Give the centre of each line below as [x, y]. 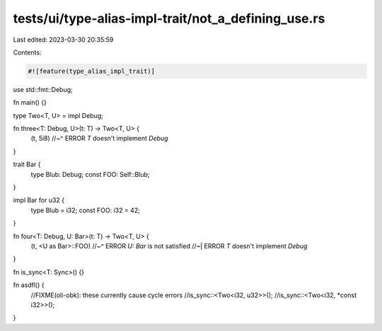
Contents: [27, 52]
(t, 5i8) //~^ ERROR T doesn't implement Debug [100, 139]
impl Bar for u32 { [39, 200]
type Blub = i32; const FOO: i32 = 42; [86, 210]
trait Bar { [27, 164]
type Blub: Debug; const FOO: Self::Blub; [90, 174]
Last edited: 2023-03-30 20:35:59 [63, 40]
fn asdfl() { [29, 285]
